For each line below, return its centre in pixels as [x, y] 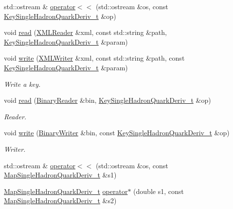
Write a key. [22, 84]
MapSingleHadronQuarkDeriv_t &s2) [60, 201]
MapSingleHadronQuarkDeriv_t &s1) [60, 175]
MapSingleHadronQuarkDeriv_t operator [66, 191]
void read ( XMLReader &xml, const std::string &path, [85, 32]
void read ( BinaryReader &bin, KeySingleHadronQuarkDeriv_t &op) [108, 100]
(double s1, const [159, 191]
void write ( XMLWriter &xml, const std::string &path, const [94, 58]
